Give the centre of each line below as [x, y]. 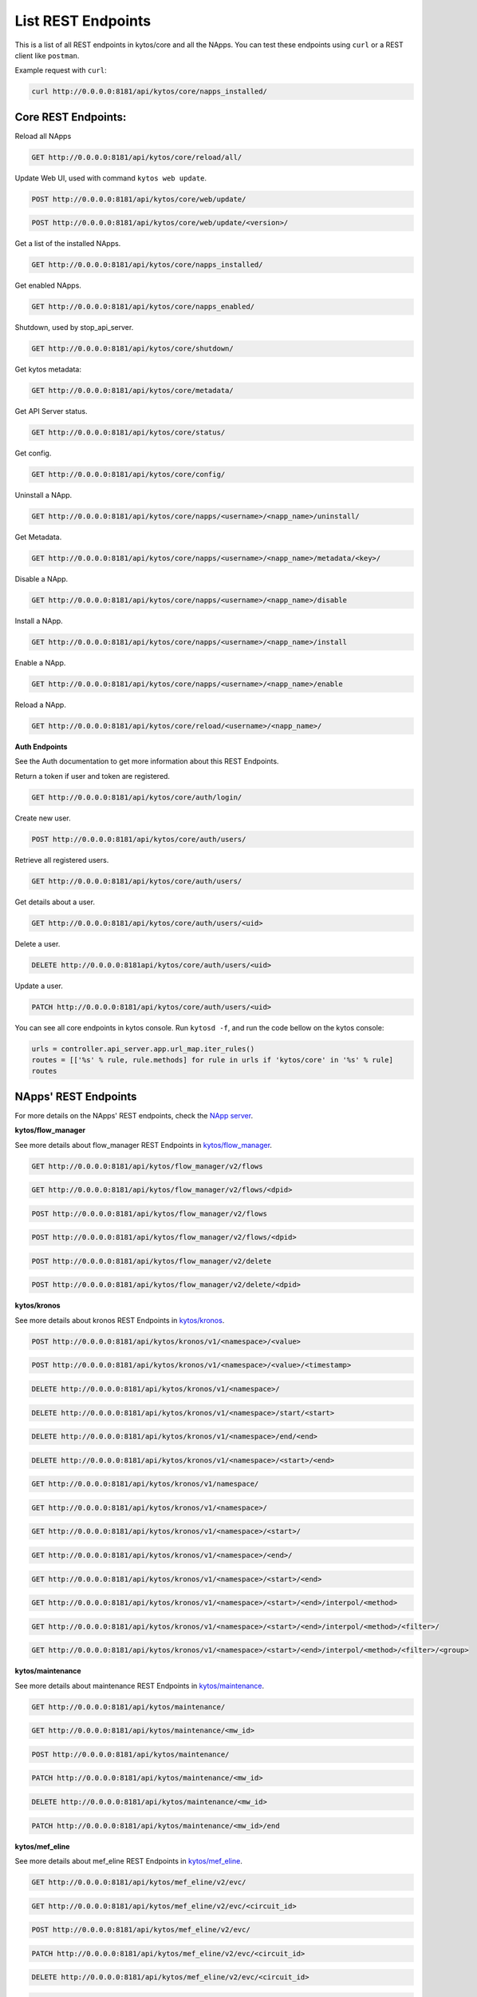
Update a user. [39, 986]
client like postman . [47, 55]
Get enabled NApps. [48, 286]
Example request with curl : [61, 70]
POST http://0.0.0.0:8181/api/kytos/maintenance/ [130, 1754]
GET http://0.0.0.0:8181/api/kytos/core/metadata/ [133, 391]
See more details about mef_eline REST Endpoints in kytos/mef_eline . [128, 1860]
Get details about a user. [55, 902]
